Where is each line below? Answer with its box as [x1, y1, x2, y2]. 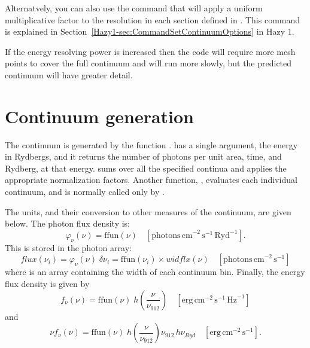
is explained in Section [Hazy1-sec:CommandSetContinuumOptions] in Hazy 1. [5, 25, 294, 38]
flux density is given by [5, 277, 90, 290]
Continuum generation [5, 103, 194, 128]
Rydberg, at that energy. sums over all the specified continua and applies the [5, 161, 287, 174]
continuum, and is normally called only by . [5, 185, 165, 198]
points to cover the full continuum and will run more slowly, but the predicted [5, 57, 292, 69]
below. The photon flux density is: [5, 217, 130, 230]
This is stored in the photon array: [5, 241, 132, 254]
